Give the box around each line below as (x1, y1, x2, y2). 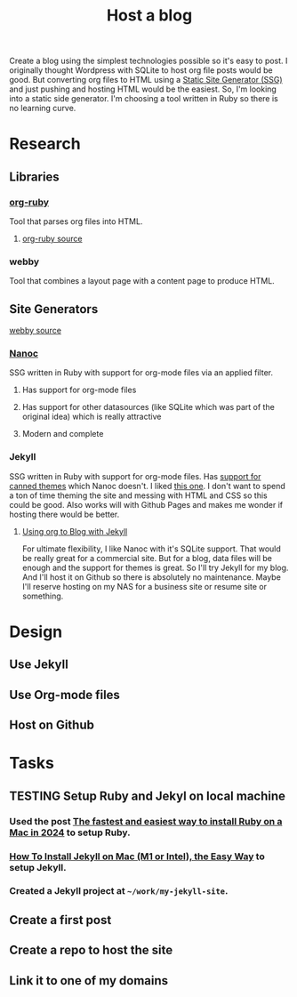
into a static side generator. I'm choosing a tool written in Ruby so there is (9, 93, 278, 104)
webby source (9, 326, 62, 336)
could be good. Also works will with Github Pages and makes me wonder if (9, 499, 283, 510)
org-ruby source (21, 233, 83, 245)
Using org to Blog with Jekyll (21, 526, 128, 536)
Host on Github (9, 718, 95, 733)
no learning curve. (9, 103, 76, 114)
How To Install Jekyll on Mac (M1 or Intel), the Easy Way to (9, 850, 265, 863)
